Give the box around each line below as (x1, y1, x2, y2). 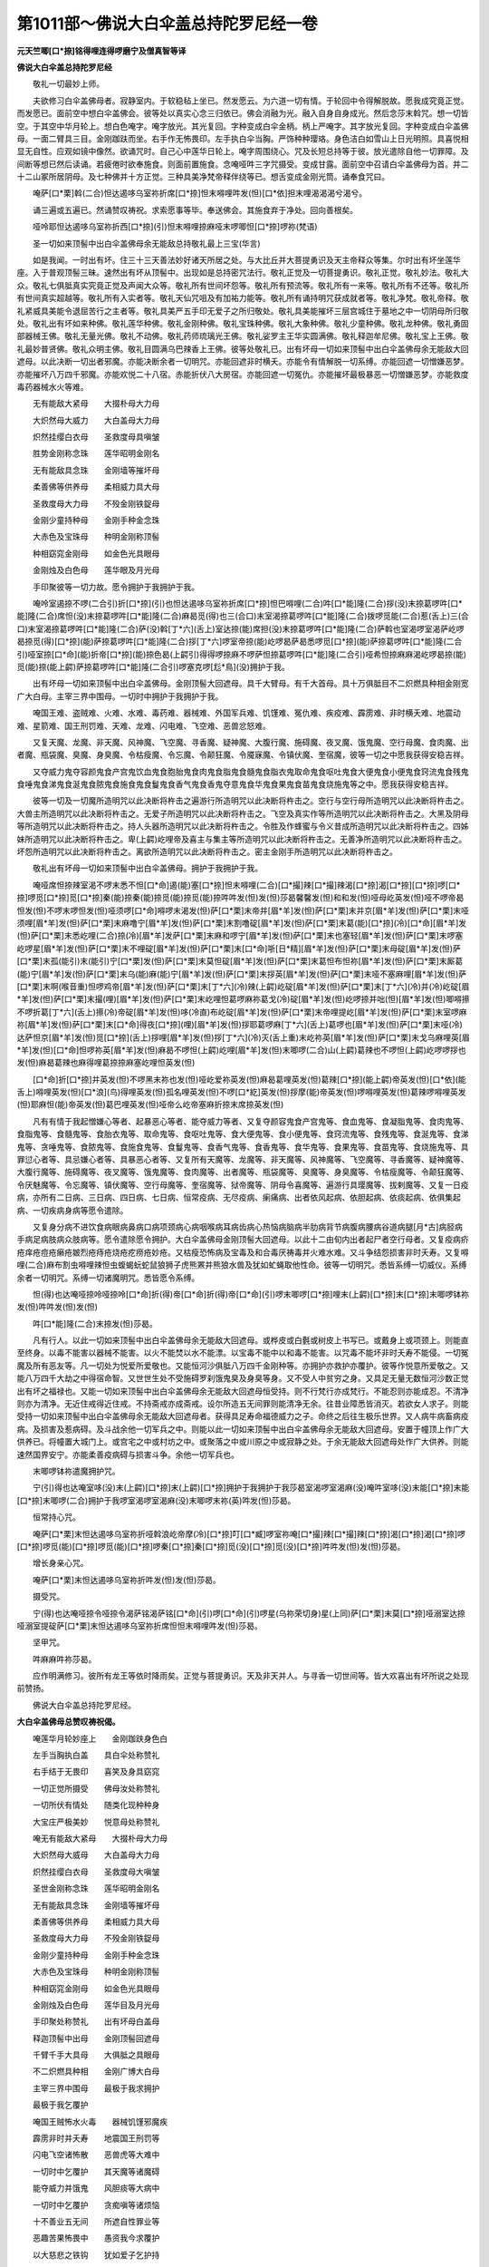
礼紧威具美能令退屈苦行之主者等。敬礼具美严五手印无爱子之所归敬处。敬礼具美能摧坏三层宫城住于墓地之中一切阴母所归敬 (16, 305, 469, 316)
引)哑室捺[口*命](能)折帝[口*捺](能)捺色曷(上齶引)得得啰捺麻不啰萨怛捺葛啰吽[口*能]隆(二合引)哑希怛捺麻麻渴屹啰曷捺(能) (16, 648, 466, 659)
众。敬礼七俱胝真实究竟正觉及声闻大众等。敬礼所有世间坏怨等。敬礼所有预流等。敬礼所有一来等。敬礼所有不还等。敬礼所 (16, 279, 469, 290)
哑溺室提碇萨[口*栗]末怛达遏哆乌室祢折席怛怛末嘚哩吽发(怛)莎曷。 (16, 1620, 263, 1631)
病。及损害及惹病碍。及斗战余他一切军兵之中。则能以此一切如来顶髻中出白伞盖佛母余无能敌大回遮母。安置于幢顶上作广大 (16, 1424, 469, 1435)
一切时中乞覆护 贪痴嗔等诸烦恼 (32, 2199, 160, 2210)
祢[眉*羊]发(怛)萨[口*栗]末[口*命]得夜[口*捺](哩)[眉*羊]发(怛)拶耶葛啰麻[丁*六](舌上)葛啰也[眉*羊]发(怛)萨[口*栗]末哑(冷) (16, 1019, 464, 1030)
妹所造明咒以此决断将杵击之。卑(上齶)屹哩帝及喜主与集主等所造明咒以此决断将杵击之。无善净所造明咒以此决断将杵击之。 (16, 833, 467, 844)
